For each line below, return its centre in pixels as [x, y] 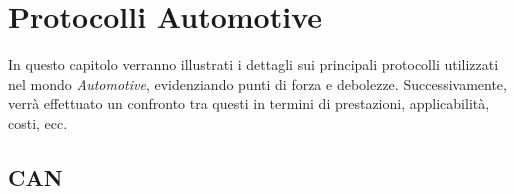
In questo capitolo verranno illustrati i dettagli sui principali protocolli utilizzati [253, 64]
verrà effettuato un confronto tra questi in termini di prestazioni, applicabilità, [249, 103]
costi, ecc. [38, 122]
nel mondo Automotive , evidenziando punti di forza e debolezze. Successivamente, [257, 83]
